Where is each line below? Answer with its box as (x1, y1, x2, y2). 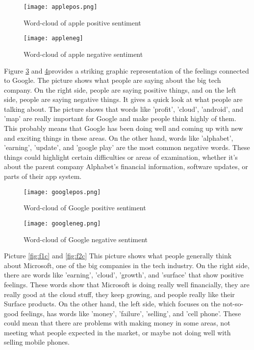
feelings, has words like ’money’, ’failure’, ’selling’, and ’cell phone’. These (21, 308, 241, 318)
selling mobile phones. (4, 337, 70, 347)
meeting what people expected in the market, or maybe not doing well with (4, 327, 231, 337)
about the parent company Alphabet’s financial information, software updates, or (4, 161, 248, 172)
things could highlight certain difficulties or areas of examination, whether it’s (4, 151, 238, 162)
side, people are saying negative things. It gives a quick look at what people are (4, 94, 243, 104)
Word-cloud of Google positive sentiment (24, 202, 146, 213)
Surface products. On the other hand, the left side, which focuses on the (4, 299, 221, 309)
